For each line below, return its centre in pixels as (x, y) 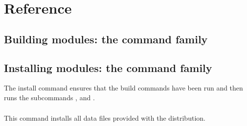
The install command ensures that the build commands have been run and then (123, 88)
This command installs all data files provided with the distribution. (105, 118)
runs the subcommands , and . (49, 97)
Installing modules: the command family (108, 67)
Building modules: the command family (106, 39)
